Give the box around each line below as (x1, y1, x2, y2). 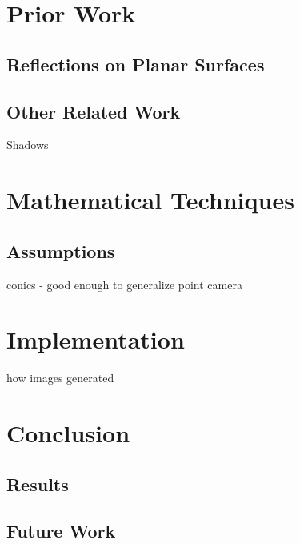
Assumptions (6, 238, 115, 263)
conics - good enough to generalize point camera (6, 276, 242, 292)
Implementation (6, 323, 185, 356)
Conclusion (6, 417, 130, 449)
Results (6, 471, 69, 496)
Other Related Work (6, 99, 181, 123)
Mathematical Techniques (6, 183, 294, 216)
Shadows (6, 136, 49, 153)
